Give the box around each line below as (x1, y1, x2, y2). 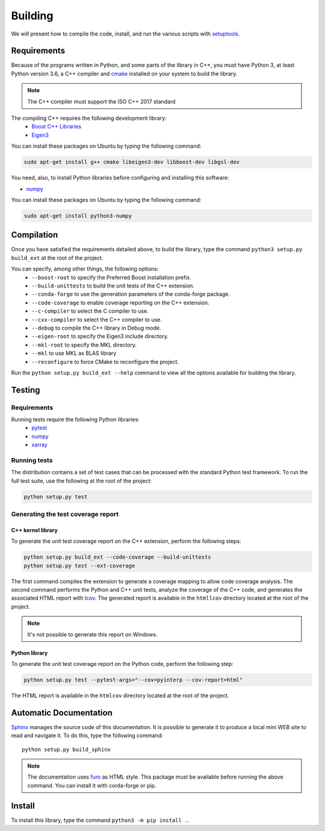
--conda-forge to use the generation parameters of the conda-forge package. (31, 290, 231, 298)
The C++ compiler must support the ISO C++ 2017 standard (27, 98, 176, 105)
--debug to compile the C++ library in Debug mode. (31, 324, 161, 331)
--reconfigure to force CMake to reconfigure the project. (31, 358, 179, 365)
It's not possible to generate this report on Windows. (27, 630, 158, 638)
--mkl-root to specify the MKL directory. (31, 341, 137, 348)
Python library (11, 649, 48, 656)
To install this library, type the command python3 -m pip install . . (11, 817, 190, 824)
